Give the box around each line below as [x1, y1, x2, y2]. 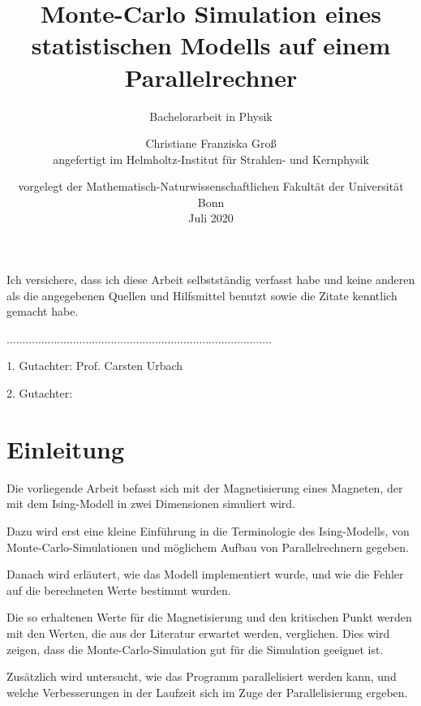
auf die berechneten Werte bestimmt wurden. [6, 581, 231, 598]
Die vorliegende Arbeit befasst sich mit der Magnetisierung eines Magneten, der [6, 479, 403, 496]
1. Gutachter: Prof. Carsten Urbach [6, 357, 183, 374]
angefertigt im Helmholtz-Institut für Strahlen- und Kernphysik [53, 150, 369, 167]
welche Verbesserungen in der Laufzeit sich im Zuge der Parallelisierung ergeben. [6, 683, 408, 700]
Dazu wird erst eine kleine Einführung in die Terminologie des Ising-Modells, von [6, 522, 410, 539]
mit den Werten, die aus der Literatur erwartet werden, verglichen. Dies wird [6, 624, 390, 641]
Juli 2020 [188, 209, 234, 226]
